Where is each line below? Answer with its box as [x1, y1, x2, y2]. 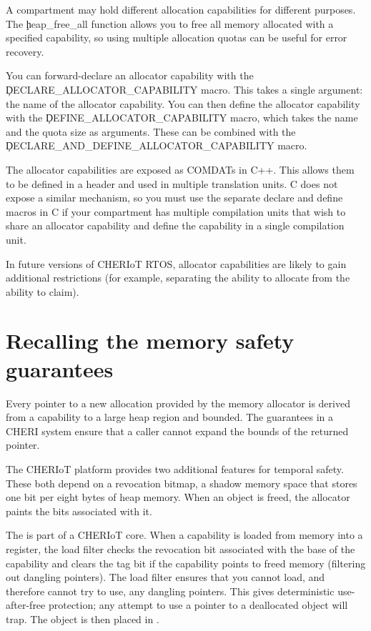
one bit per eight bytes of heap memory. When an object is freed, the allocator [6, 490, 350, 505]
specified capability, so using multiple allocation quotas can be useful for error [6, 30, 347, 45]
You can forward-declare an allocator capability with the [6, 68, 254, 83]
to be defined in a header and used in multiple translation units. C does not [6, 176, 338, 191]
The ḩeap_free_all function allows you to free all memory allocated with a [6, 16, 334, 31]
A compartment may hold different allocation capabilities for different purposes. [6, 2, 356, 16]
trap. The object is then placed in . [6, 611, 159, 626]
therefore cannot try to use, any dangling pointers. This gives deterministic [6, 583, 335, 598]
